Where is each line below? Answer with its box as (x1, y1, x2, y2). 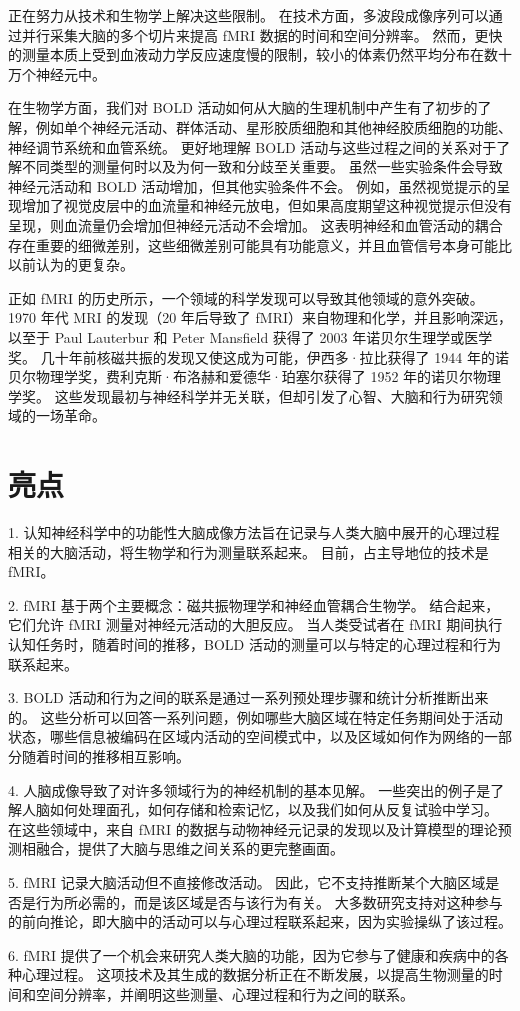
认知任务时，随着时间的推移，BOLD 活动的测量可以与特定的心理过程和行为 (8, 633, 501, 654)
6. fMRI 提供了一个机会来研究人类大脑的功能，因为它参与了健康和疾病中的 (8, 944, 495, 965)
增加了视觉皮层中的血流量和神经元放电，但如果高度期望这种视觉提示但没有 (21, 195, 512, 216)
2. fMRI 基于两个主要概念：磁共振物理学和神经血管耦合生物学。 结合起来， (8, 594, 500, 615)
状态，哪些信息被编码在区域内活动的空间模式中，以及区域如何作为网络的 (8, 726, 484, 747)
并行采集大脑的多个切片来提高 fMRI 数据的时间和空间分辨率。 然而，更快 (21, 24, 503, 45)
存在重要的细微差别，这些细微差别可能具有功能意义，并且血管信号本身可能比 (8, 234, 512, 255)
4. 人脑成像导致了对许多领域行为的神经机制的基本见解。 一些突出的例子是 (8, 779, 491, 800)
